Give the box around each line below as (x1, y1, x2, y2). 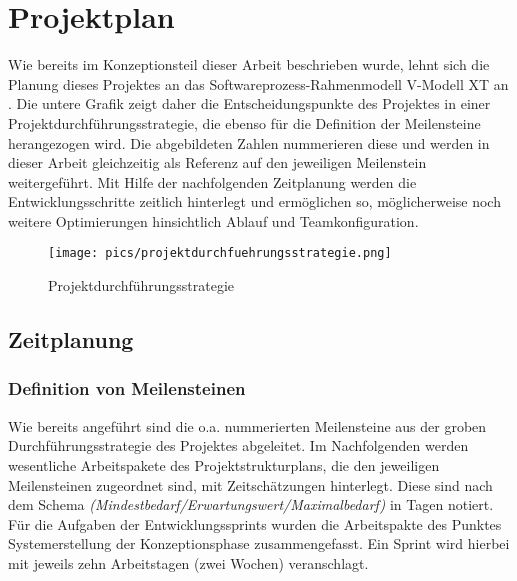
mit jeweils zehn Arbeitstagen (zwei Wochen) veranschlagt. (8, 552, 369, 573)
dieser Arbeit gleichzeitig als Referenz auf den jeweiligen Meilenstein (8, 152, 427, 173)
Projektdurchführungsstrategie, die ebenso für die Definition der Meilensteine (8, 112, 481, 133)
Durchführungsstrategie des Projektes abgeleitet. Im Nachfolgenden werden (8, 435, 469, 456)
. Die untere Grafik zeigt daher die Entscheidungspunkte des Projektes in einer (8, 93, 491, 114)
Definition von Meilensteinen (8, 376, 246, 401)
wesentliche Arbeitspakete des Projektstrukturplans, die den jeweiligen (8, 454, 440, 475)
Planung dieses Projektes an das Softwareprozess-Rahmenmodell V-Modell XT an (8, 73, 509, 94)
